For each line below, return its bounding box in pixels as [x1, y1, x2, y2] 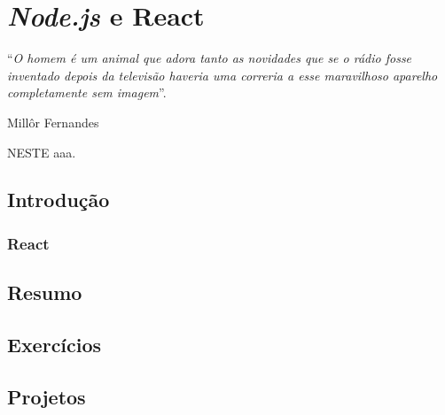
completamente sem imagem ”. [7, 83, 167, 102]
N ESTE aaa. [7, 142, 76, 161]
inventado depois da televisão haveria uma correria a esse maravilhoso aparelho [7, 65, 438, 84]
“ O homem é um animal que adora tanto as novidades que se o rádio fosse [7, 49, 412, 67]
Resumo [7, 279, 82, 306]
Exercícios [7, 330, 102, 357]
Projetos [7, 382, 86, 410]
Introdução [7, 186, 110, 213]
